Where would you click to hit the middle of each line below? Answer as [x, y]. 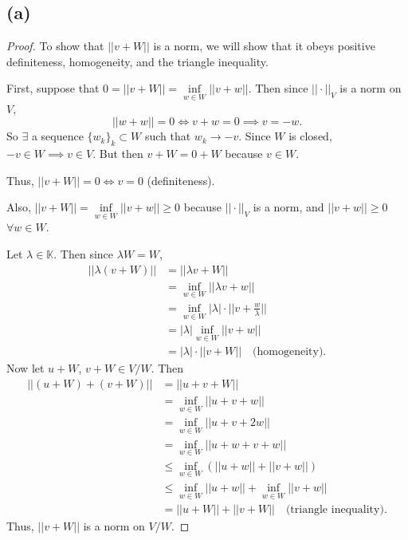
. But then [118, 153]
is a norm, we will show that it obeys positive [264, 46]
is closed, [310, 136]
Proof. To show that [55, 46]
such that [168, 136]
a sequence [57, 136]
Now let [25, 368]
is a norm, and [288, 207]
